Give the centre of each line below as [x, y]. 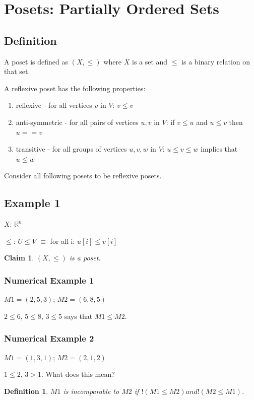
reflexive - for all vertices [54, 105]
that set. [17, 71]
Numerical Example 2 [49, 338]
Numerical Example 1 [49, 280]
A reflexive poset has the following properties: [75, 88]
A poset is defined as [36, 61]
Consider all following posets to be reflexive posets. [83, 176]
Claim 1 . [19, 258]
